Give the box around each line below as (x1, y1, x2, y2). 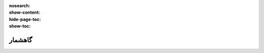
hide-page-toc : (9, 16, 41, 22)
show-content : (9, 10, 40, 16)
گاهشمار (9, 35, 32, 44)
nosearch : (9, 3, 30, 8)
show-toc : (9, 23, 31, 29)
